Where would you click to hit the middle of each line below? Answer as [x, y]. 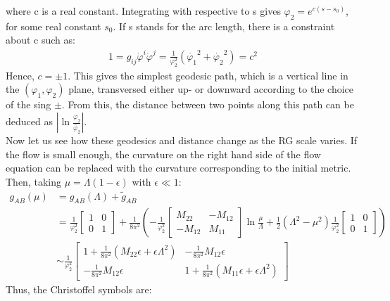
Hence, [20, 75]
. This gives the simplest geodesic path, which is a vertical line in [208, 75]
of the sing [29, 104]
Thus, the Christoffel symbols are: [79, 289]
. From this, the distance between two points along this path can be [208, 104]
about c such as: [40, 40]
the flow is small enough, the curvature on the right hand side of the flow [163, 154]
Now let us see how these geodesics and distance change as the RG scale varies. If [182, 140]
